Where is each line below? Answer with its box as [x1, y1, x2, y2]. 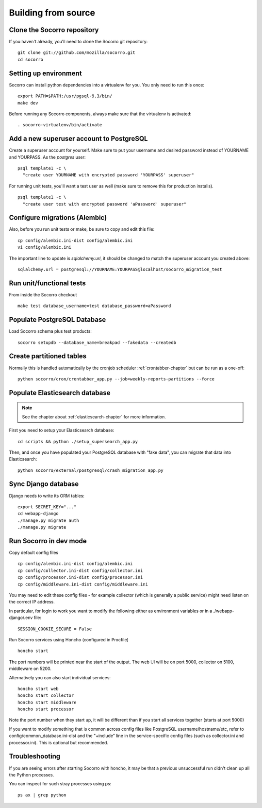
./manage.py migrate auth [17, 517, 80, 523]
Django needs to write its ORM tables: [9, 493, 85, 499]
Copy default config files [9, 550, 58, 556]
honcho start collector [17, 693, 74, 698]
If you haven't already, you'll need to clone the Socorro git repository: [9, 39, 148, 45]
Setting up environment [9, 69, 82, 77]
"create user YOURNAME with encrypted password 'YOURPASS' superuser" [22, 172, 194, 178]
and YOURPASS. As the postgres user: [9, 154, 86, 160]
